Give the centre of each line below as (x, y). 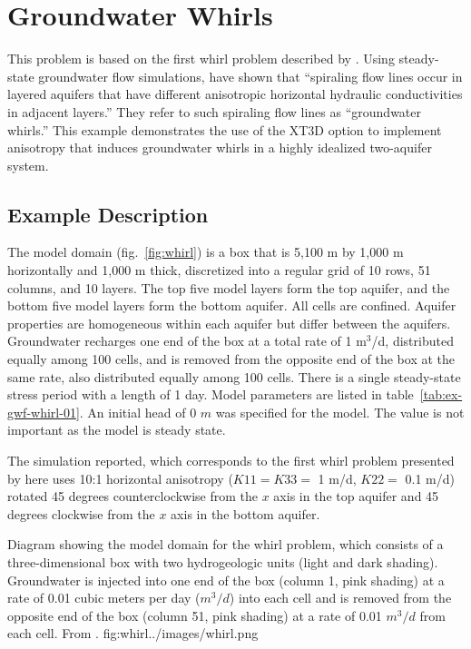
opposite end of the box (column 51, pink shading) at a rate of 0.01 (195, 615)
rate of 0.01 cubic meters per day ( (104, 598)
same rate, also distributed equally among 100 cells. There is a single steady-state (234, 376)
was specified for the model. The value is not (340, 412)
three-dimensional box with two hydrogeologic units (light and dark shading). (223, 561)
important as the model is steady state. (117, 430)
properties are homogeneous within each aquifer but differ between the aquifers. (229, 323)
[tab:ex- (441, 394)
